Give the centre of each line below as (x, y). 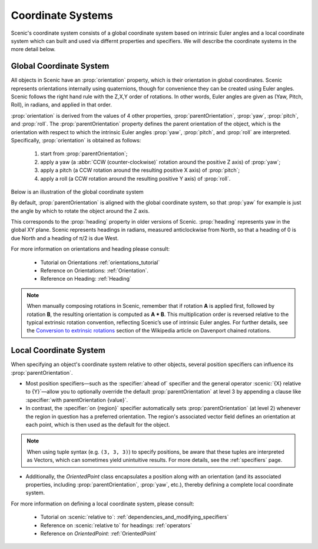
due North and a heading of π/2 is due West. (65, 238)
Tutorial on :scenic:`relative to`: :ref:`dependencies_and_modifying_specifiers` (135, 517)
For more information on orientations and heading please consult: (90, 249)
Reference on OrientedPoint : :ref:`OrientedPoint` (99, 533)
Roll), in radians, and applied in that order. (61, 105)
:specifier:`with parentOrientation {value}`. (77, 400)
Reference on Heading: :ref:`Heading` (86, 279)
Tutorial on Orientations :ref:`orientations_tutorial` (100, 262)
